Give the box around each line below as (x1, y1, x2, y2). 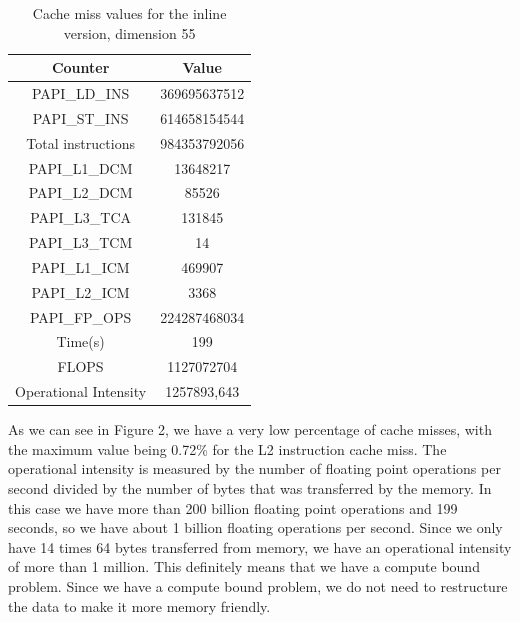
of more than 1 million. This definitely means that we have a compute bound (8, 556, 480, 577)
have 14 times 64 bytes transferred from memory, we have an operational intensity (8, 536, 512, 557)
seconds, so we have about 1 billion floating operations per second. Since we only (8, 517, 503, 538)
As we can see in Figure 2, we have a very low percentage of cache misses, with (8, 419, 492, 440)
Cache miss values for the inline (32, 3, 227, 23)
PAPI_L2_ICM (31, 281, 130, 302)
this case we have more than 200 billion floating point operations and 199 (8, 497, 458, 518)
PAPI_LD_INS (31, 83, 130, 104)
